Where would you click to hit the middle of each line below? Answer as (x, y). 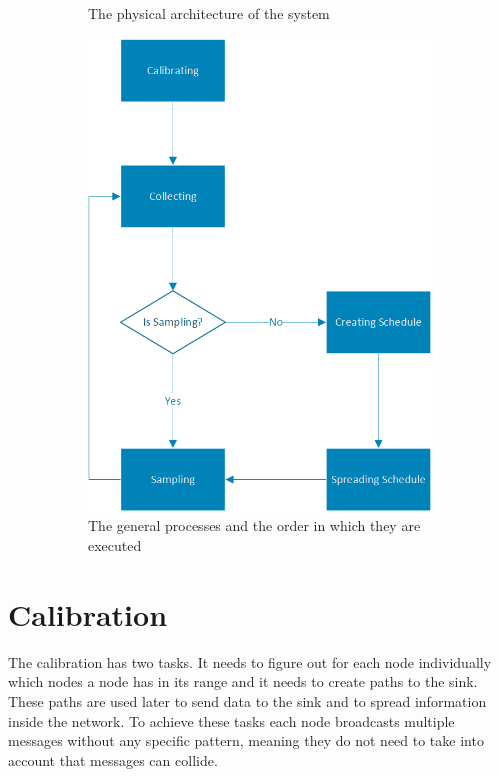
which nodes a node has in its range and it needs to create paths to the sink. (243, 681)
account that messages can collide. (113, 759)
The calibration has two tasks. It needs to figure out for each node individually (250, 661)
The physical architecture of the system (209, 13)
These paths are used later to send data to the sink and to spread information (247, 700)
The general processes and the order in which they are (254, 525)
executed (115, 545)
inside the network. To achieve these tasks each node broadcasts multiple (231, 720)
